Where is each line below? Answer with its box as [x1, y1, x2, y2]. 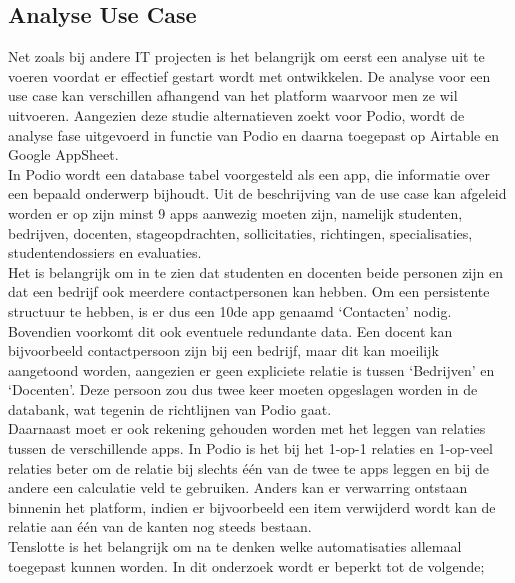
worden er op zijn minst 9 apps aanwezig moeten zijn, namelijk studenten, [8, 202, 463, 223]
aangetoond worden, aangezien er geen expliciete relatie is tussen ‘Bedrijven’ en [8, 359, 495, 380]
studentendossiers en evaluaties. [8, 242, 202, 263]
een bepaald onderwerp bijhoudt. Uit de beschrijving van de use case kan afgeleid [8, 183, 507, 204]
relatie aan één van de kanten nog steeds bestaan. [8, 516, 312, 537]
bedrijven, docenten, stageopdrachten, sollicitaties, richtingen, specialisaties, [8, 222, 473, 243]
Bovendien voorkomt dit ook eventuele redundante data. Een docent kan [8, 320, 453, 341]
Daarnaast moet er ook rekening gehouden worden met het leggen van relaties [8, 418, 486, 439]
